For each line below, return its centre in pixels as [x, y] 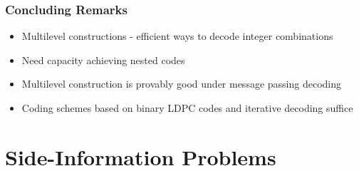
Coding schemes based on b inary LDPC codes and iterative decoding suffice [187, 108]
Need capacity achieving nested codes [103, 59]
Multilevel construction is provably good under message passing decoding [182, 84]
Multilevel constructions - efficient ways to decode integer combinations [177, 36]
